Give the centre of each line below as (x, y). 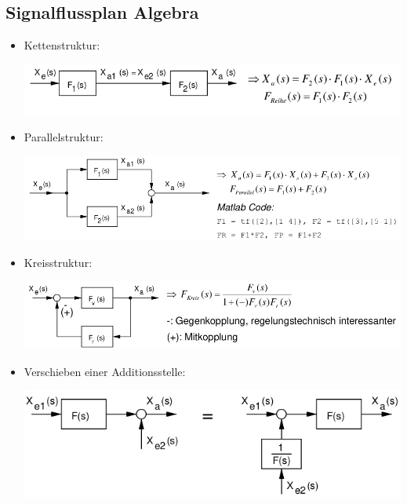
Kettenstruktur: (62, 45)
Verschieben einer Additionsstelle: (105, 371)
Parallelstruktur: (64, 137)
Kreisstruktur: (58, 262)
